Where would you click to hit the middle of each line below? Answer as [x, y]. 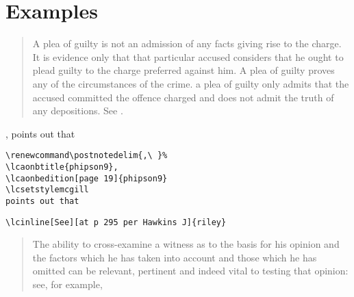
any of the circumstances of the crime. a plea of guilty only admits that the [191, 83]
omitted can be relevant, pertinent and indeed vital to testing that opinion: [190, 271]
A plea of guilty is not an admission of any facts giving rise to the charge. [187, 43]
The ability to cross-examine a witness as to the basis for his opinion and [186, 244]
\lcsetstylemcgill [47, 190]
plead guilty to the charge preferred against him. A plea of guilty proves [184, 70]
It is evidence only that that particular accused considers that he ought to [188, 56]
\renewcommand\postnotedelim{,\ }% [87, 156]
